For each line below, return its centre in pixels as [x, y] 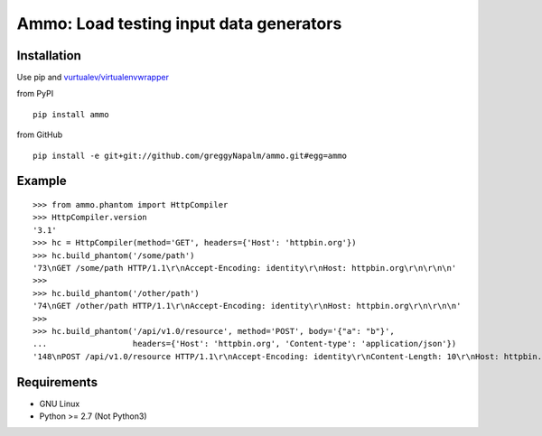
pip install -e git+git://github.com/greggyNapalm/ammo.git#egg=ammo [190, 155]
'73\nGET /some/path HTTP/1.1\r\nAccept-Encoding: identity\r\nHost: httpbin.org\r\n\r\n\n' [245, 268]
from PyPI [35, 94]
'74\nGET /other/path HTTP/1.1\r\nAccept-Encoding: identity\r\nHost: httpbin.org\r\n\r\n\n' [247, 306]
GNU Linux [60, 404]
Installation [49, 56]
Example [42, 181]
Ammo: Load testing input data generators [179, 23]
